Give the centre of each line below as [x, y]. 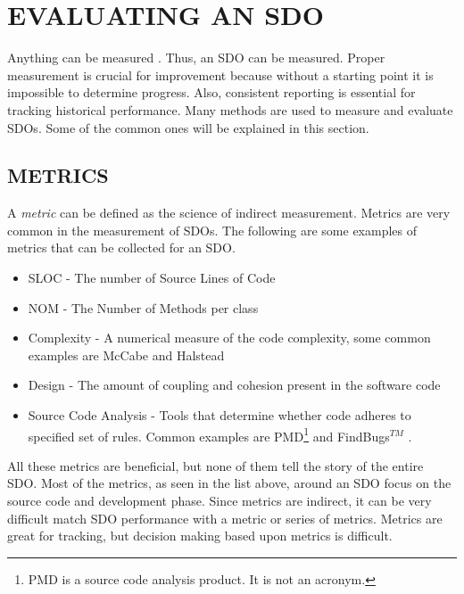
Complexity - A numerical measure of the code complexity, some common [229, 338]
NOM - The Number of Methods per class [143, 307]
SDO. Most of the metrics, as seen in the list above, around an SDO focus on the [229, 483]
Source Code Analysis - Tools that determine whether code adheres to [220, 415]
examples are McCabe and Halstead [126, 355]
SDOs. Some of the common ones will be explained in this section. [188, 127]
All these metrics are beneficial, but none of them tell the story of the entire [215, 465]
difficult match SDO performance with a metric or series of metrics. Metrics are [225, 518]
